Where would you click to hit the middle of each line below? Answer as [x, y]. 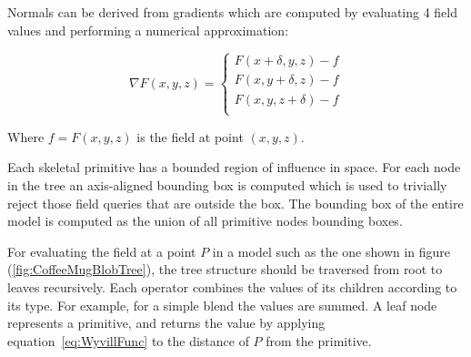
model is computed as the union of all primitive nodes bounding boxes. [205, 221]
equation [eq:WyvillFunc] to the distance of [128, 340]
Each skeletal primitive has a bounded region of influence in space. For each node [234, 167]
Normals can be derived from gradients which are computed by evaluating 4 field [233, 12]
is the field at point [190, 136]
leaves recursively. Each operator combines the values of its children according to [232, 286]
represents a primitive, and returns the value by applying [166, 323]
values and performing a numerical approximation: [148, 30]
